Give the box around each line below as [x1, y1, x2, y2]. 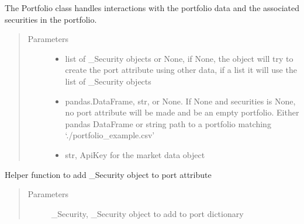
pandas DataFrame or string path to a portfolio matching [65, 117, 271, 129]
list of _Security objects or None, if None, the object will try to [65, 52, 293, 64]
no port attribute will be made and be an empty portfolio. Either [65, 106, 299, 118]
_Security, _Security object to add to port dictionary [51, 207, 244, 219]
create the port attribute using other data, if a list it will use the [65, 64, 297, 76]
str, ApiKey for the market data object [65, 148, 205, 160]
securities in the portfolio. [5, 13, 97, 25]
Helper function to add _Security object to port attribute [5, 168, 212, 180]
